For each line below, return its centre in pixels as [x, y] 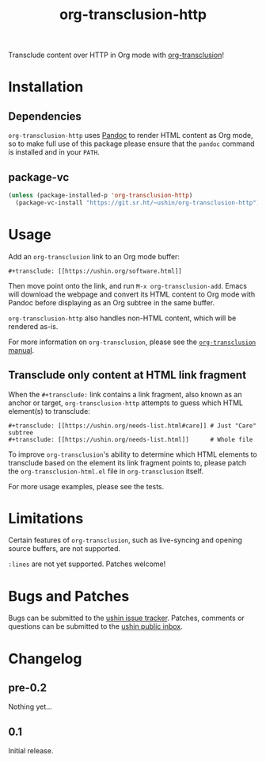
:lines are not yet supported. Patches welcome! [87, 564]
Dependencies [45, 116]
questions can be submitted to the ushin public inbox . [96, 626]
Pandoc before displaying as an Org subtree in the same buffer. [112, 302]
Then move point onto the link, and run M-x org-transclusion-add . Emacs [128, 285]
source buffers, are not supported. [65, 549]
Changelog [45, 659]
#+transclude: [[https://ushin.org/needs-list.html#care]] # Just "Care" [133, 426]
